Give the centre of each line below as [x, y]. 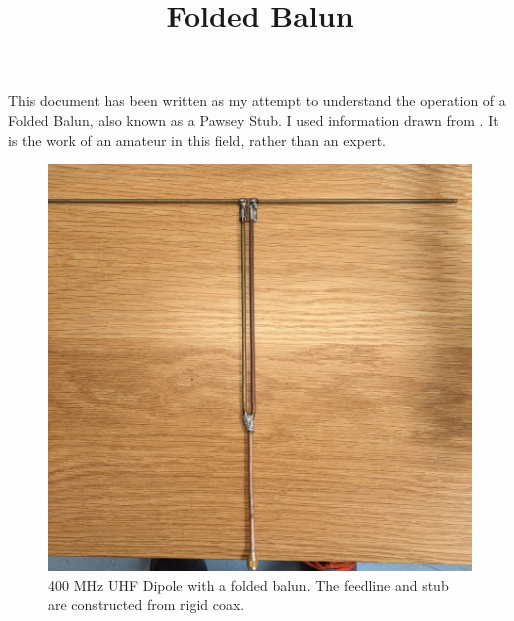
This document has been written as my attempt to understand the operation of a [257, 100]
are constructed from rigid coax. [146, 604]
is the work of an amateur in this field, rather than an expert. [197, 139]
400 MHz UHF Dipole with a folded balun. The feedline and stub [248, 584]
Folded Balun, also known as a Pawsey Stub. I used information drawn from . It [253, 119]
